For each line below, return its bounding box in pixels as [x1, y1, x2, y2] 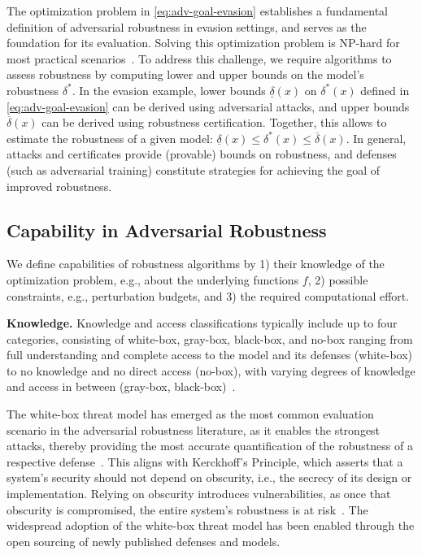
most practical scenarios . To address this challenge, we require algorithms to [7, 50, 392, 67]
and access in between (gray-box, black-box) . [7, 378, 236, 395]
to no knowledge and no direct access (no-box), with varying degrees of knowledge [7, 362, 415, 379]
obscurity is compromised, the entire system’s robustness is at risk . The [7, 501, 368, 518]
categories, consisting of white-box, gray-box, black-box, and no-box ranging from [7, 330, 413, 347]
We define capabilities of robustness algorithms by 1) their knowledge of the [7, 255, 385, 272]
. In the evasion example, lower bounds [72, 81, 266, 98]
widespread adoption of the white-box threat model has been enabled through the [7, 517, 415, 534]
